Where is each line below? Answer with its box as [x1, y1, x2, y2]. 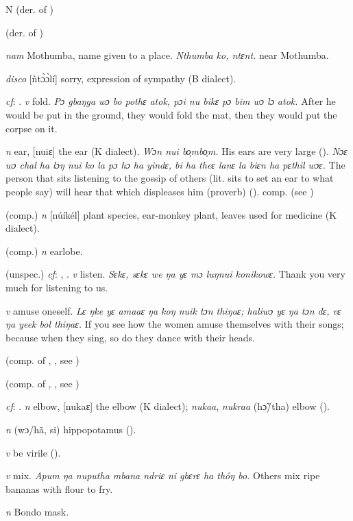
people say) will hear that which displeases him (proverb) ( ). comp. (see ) [5, 184, 314, 198]
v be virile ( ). [5, 445, 61, 459]
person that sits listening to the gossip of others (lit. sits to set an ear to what [5, 171, 334, 185]
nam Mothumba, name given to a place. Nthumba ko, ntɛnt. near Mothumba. [5, 48, 329, 62]
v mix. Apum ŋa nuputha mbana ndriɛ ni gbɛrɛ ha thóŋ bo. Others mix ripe [5, 468, 320, 483]
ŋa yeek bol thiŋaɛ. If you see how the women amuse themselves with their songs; [5, 317, 344, 331]
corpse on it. [5, 121, 58, 135]
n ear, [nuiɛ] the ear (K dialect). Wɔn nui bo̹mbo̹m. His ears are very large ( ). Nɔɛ [5, 144, 348, 158]
